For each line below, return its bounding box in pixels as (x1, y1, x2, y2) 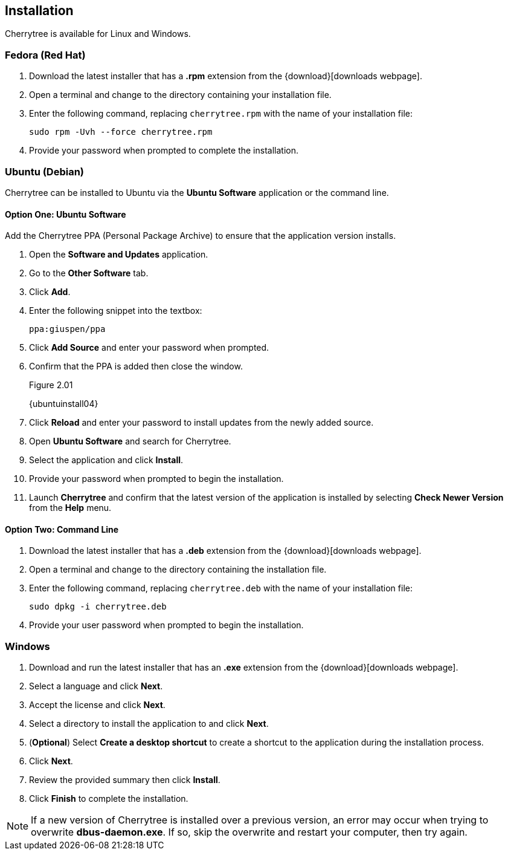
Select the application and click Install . (29, 455, 184, 466)
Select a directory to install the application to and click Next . (29, 718, 269, 729)
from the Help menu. (29, 502, 112, 513)
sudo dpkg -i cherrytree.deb (29, 602, 167, 612)
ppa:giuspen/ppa (29, 324, 106, 334)
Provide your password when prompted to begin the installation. (29, 473, 284, 484)
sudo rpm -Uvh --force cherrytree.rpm (29, 127, 213, 137)
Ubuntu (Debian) (5, 165, 85, 178)
